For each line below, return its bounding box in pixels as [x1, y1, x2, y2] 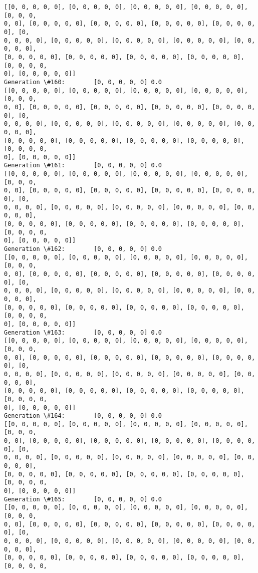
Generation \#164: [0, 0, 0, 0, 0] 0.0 [4, 412, 162, 420]
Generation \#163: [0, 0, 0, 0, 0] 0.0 [4, 329, 162, 336]
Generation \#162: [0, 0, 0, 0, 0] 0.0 [4, 245, 162, 253]
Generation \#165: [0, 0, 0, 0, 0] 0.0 [4, 495, 162, 503]
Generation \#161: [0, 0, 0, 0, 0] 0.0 [4, 162, 162, 169]
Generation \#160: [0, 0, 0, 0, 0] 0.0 [4, 78, 162, 86]
